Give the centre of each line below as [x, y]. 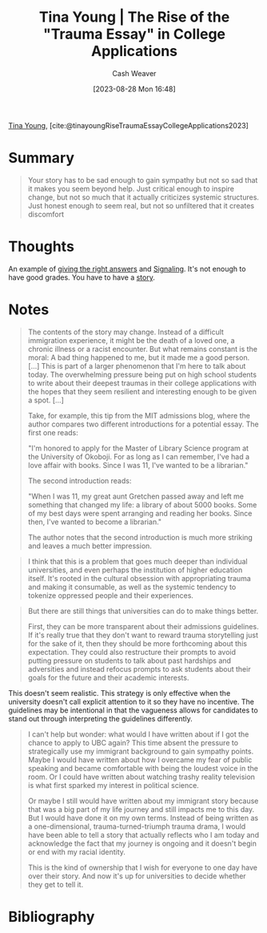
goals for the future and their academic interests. [108, 677]
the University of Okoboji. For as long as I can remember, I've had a [139, 456]
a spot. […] [46, 400]
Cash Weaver [134, 73]
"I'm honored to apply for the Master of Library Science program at [138, 448]
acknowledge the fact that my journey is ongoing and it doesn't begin [142, 843]
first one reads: [53, 432]
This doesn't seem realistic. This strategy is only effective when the [120, 693]
